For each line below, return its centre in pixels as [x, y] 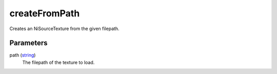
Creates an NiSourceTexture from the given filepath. [65, 29]
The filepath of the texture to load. [58, 62]
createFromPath [45, 13]
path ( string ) [23, 55]
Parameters [28, 43]
